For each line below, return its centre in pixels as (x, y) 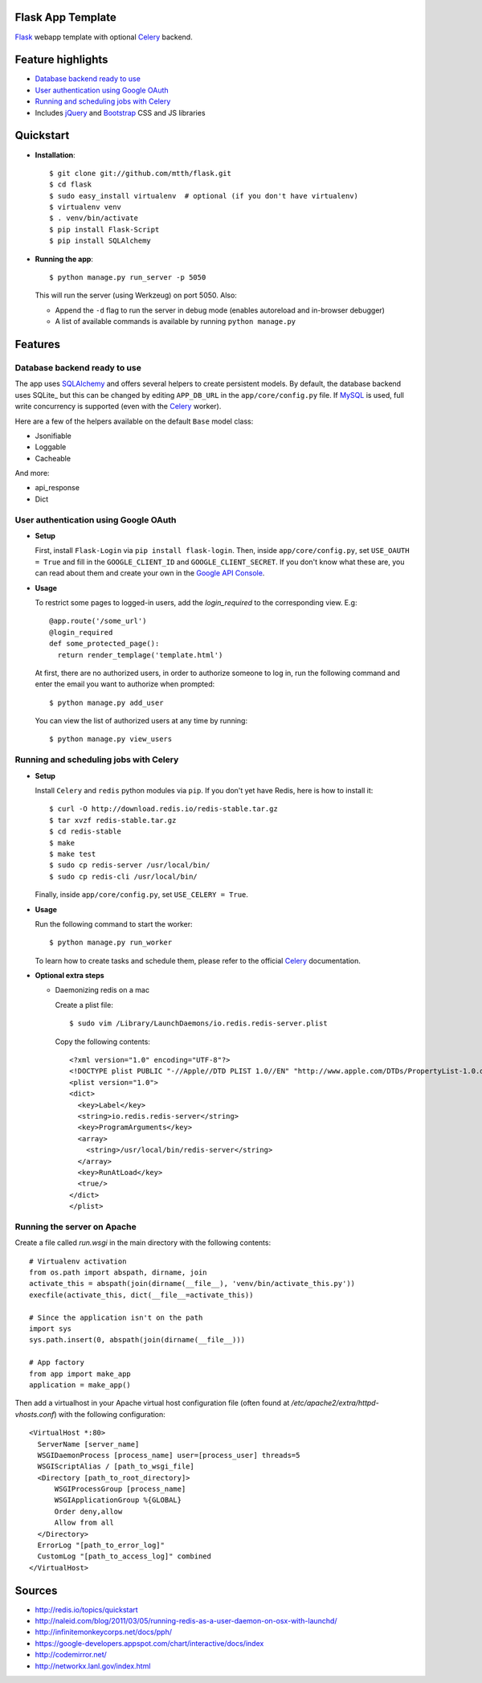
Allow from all (84, 1523)
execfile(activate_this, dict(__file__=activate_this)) (141, 1295)
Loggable (51, 447)
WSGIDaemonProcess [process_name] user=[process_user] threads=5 (169, 1455)
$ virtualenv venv (86, 207)
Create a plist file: (84, 1005)
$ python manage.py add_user (106, 702)
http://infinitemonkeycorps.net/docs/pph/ (104, 1632)
